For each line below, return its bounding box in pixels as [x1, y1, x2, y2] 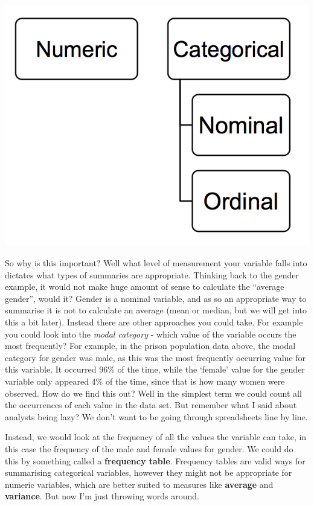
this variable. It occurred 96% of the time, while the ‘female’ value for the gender [5, 363, 305, 376]
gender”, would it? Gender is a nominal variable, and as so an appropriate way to [5, 292, 307, 304]
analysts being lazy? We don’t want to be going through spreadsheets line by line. [5, 410, 308, 423]
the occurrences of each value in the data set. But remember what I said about [5, 399, 297, 411]
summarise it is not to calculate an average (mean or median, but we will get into [5, 304, 307, 316]
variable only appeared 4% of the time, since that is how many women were [5, 374, 285, 387]
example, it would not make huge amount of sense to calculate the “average [5, 280, 284, 293]
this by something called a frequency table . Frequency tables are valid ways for [5, 454, 306, 467]
